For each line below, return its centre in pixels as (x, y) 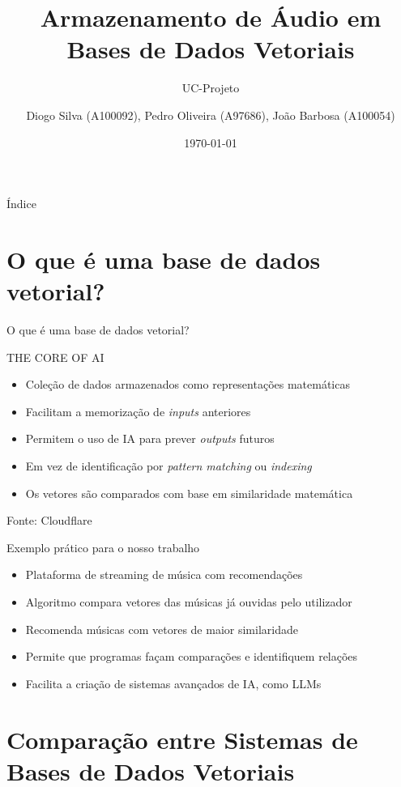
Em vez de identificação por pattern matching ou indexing (169, 465)
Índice (21, 204)
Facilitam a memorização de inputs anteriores (138, 411)
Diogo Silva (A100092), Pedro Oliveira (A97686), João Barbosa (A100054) (211, 115)
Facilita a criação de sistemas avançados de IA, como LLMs (173, 683)
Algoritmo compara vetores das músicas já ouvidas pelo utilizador (189, 601)
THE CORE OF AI (55, 357)
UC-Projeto (211, 88)
